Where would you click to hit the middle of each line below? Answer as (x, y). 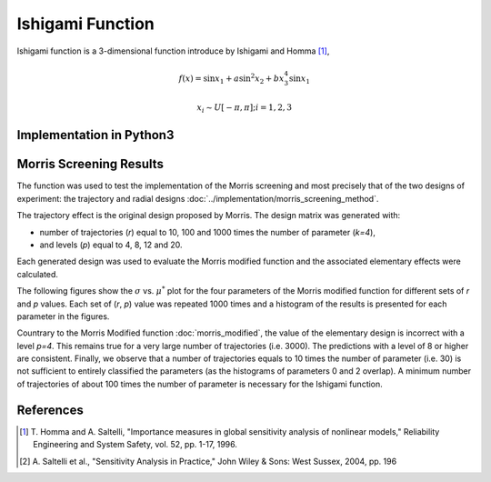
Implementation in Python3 (95, 135)
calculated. (38, 274)
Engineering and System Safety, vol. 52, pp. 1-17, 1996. (135, 445)
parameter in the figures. (63, 316)
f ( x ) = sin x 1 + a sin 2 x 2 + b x (232, 78)
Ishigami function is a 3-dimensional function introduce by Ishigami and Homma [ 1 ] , (173, 51)
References (50, 410)
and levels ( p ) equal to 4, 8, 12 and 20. (111, 245)
